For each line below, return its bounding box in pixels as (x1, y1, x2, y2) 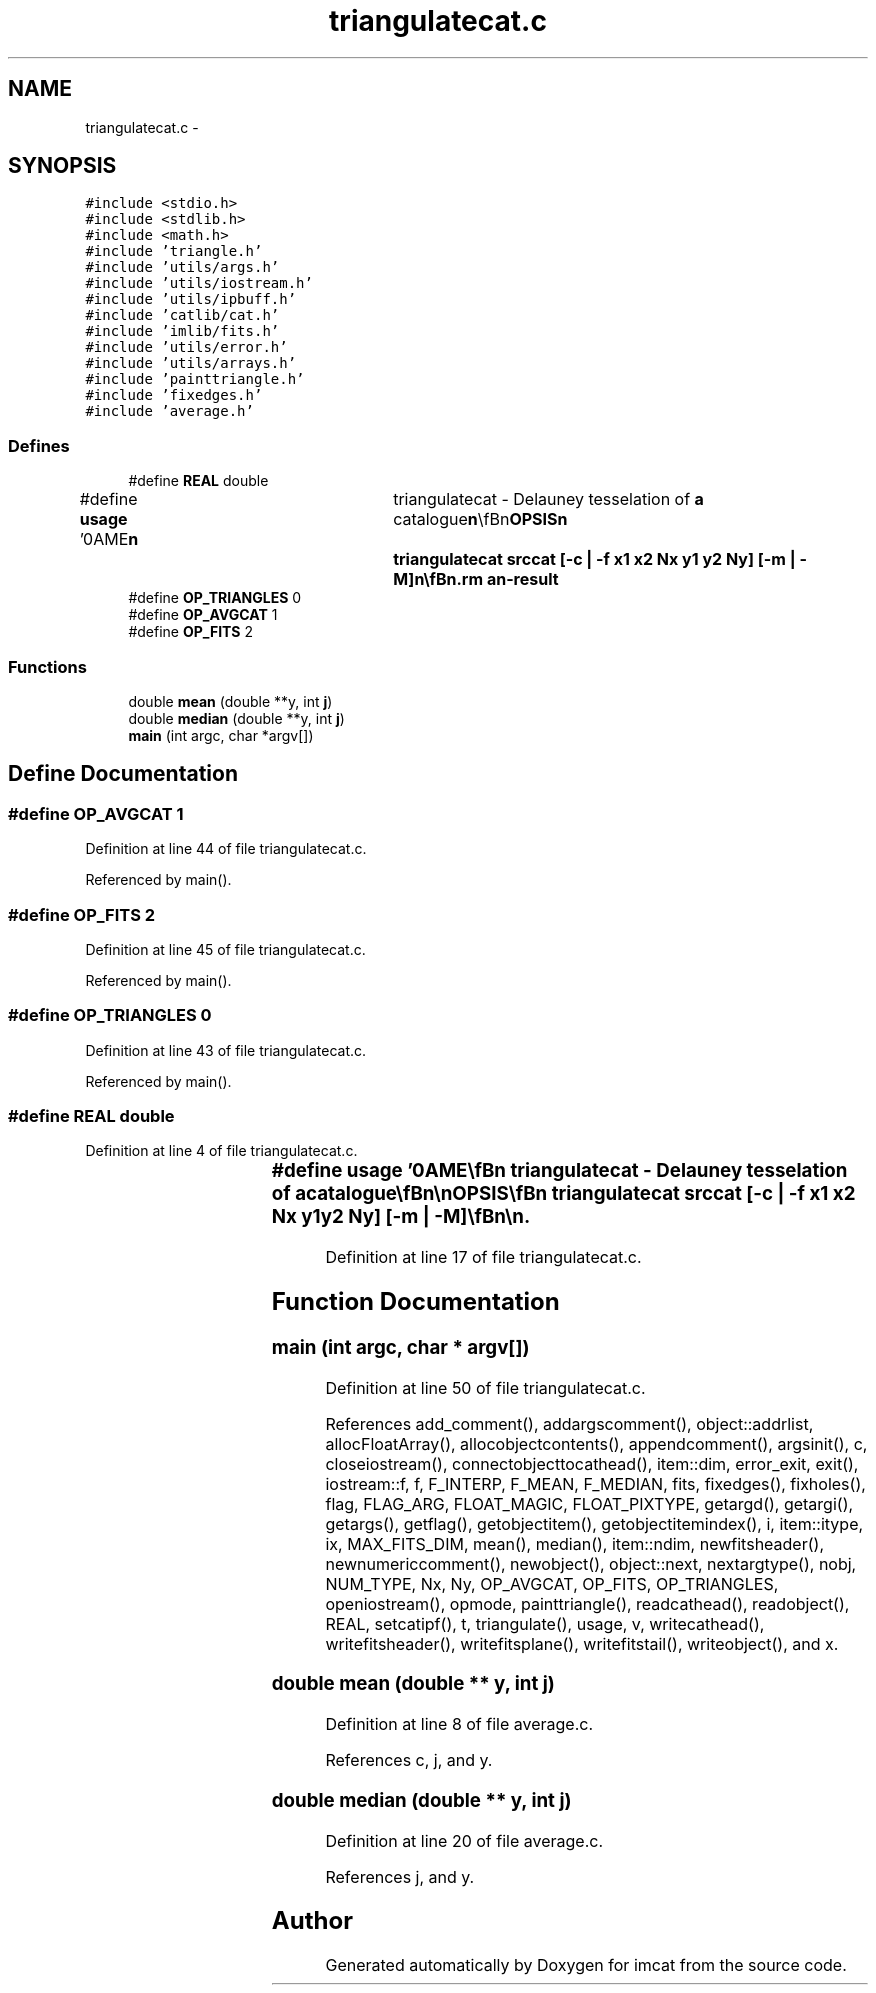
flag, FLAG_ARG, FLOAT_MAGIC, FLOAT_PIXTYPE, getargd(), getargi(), (325, 1493, 854, 1514)
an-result (486, 569, 559, 590)
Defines (8, 435, 70, 456)
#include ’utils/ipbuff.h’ (85, 291, 297, 308)
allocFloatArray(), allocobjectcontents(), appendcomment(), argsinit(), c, (325, 1433, 868, 1454)
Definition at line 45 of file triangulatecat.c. (85, 940, 366, 958)
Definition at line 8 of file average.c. (325, 1714, 594, 1735)
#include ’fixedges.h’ (85, 387, 263, 404)
